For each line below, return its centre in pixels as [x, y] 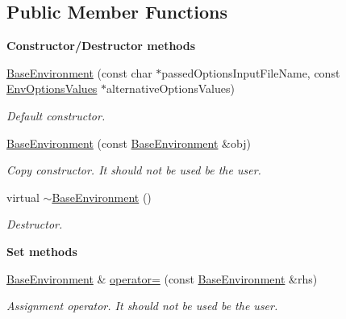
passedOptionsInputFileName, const [251, 72]
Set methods [42, 251]
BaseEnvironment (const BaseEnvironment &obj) [129, 143]
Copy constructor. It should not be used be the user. [134, 170]
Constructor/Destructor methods [101, 46]
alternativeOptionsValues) [171, 88]
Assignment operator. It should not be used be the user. [142, 306]
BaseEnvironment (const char [79, 72]
